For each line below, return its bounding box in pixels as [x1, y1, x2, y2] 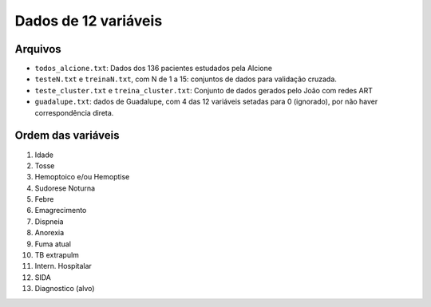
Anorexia [34, 228, 65, 238]
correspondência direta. [34, 108, 114, 117]
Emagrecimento [34, 206, 87, 215]
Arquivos [14, 42, 61, 56]
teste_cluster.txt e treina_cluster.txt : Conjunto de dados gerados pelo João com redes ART [34, 85, 373, 95]
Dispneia [34, 216, 64, 226]
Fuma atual [34, 239, 72, 249]
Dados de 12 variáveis [14, 12, 163, 30]
